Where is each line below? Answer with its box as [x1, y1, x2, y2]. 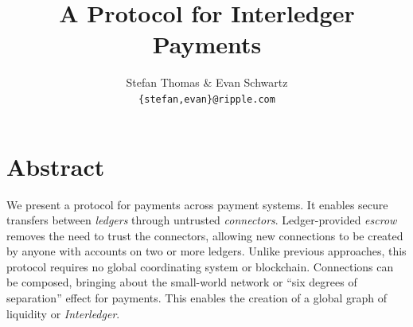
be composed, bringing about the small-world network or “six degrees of [6, 274, 357, 290]
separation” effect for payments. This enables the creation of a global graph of [6, 290, 388, 306]
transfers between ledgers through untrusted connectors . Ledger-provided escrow [6, 212, 397, 228]
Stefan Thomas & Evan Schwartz [126, 74, 288, 91]
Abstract [6, 150, 105, 182]
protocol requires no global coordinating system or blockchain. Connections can [6, 258, 394, 274]
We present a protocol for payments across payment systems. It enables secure [6, 196, 388, 212]
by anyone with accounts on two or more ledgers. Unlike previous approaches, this [6, 243, 407, 259]
